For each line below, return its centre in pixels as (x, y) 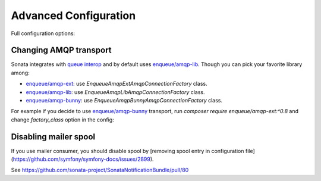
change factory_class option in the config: (62, 120)
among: (20, 73)
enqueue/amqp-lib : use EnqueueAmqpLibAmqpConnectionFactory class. (115, 92)
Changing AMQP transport (62, 50)
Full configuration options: (43, 33)
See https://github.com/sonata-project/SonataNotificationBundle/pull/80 (100, 170)
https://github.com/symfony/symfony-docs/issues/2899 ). (83, 159)
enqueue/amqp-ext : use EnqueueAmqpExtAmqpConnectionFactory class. (117, 84)
